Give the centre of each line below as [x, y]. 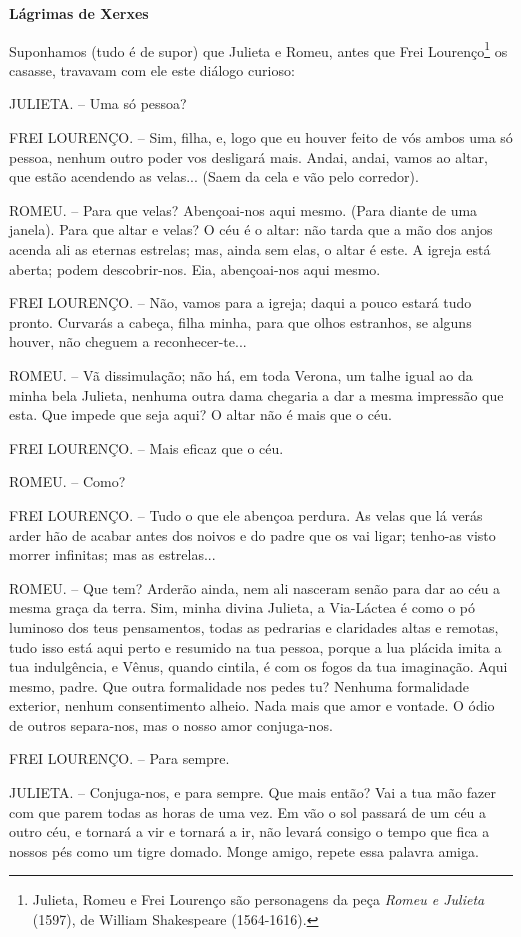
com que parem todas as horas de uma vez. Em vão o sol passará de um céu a [248, 811]
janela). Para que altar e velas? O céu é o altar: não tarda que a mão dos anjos [251, 229]
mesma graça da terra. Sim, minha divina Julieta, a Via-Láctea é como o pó [242, 607]
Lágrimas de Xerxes [79, 13]
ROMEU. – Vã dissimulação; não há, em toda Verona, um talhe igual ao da [241, 374]
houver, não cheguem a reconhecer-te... [128, 341]
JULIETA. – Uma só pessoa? [98, 103]
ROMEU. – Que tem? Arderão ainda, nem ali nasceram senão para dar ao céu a [255, 587]
